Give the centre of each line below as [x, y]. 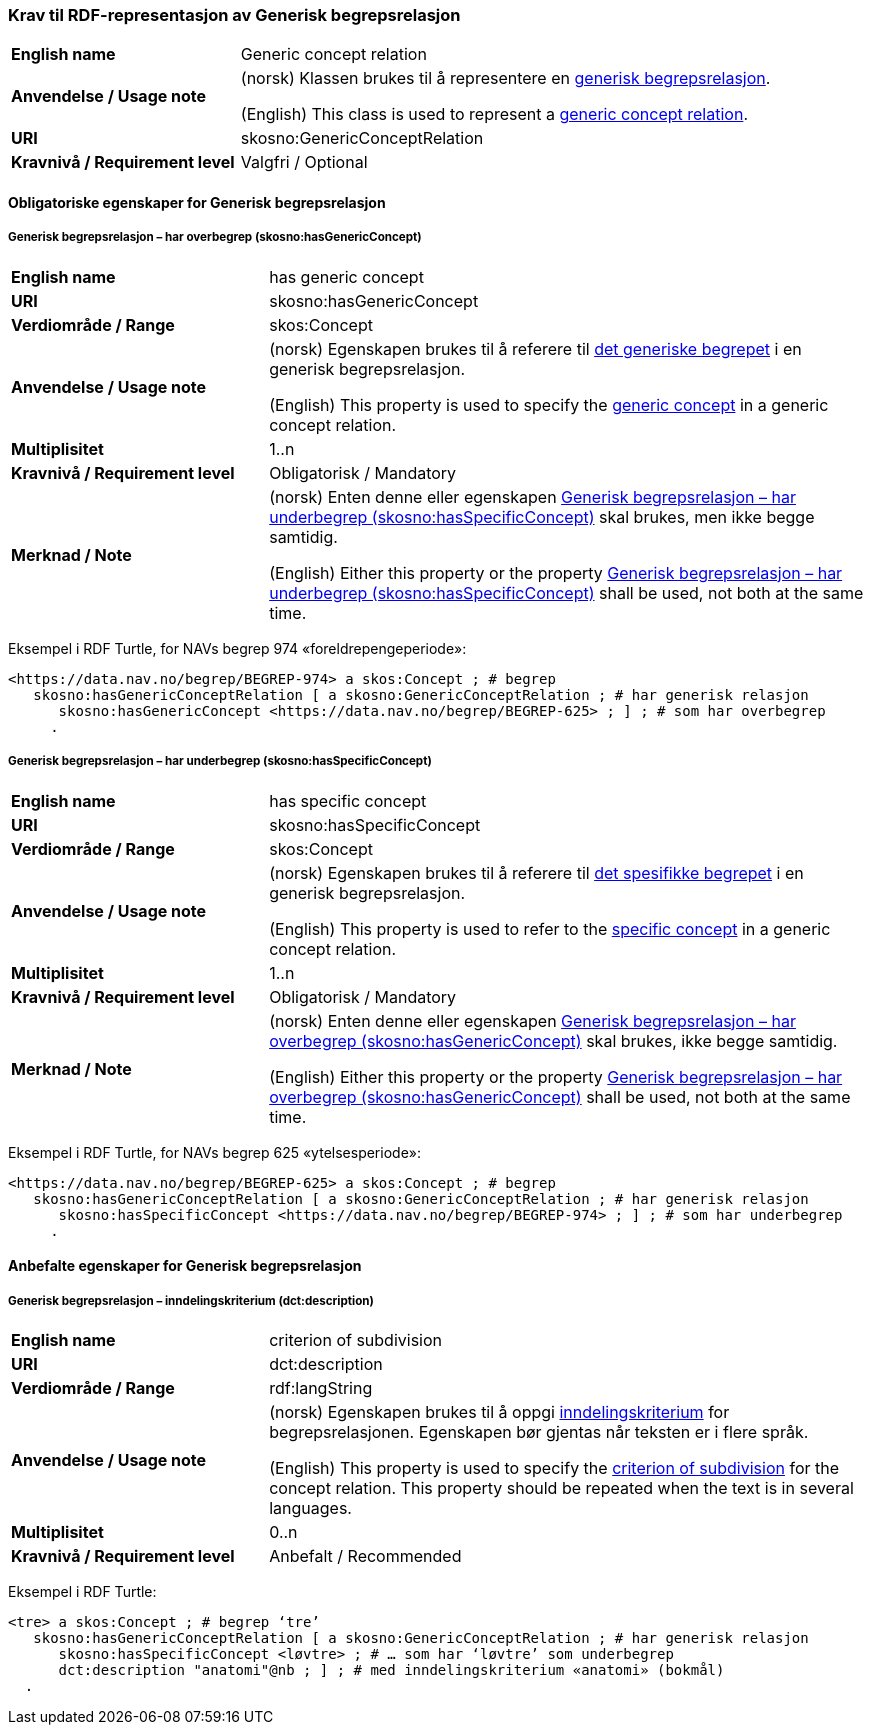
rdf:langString [321, 1387]
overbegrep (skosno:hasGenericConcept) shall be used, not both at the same [560, 1096]
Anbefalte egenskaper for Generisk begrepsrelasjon [185, 1266]
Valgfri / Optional [304, 162]
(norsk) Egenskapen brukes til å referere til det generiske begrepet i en [535, 348]
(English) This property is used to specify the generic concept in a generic [549, 404]
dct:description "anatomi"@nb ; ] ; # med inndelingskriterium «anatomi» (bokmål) [391, 1669]
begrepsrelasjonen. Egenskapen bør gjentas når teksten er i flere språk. [539, 1431]
